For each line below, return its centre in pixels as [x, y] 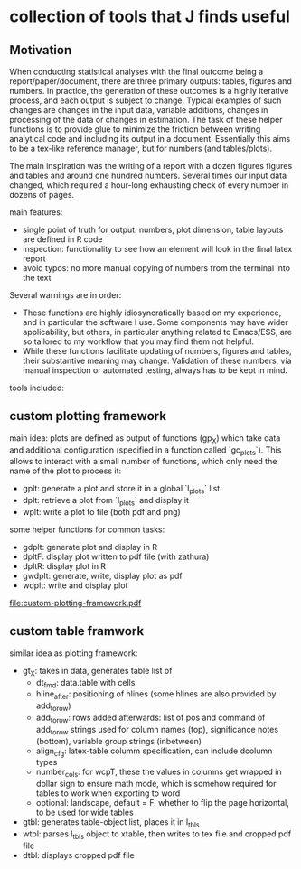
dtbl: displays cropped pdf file [78, 855]
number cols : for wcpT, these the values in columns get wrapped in [159, 773]
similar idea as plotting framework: [74, 653]
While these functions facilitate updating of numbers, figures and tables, [157, 351]
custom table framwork [77, 631]
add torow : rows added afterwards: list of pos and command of [150, 718]
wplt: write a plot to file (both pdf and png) [101, 512]
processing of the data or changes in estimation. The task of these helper [146, 120]
